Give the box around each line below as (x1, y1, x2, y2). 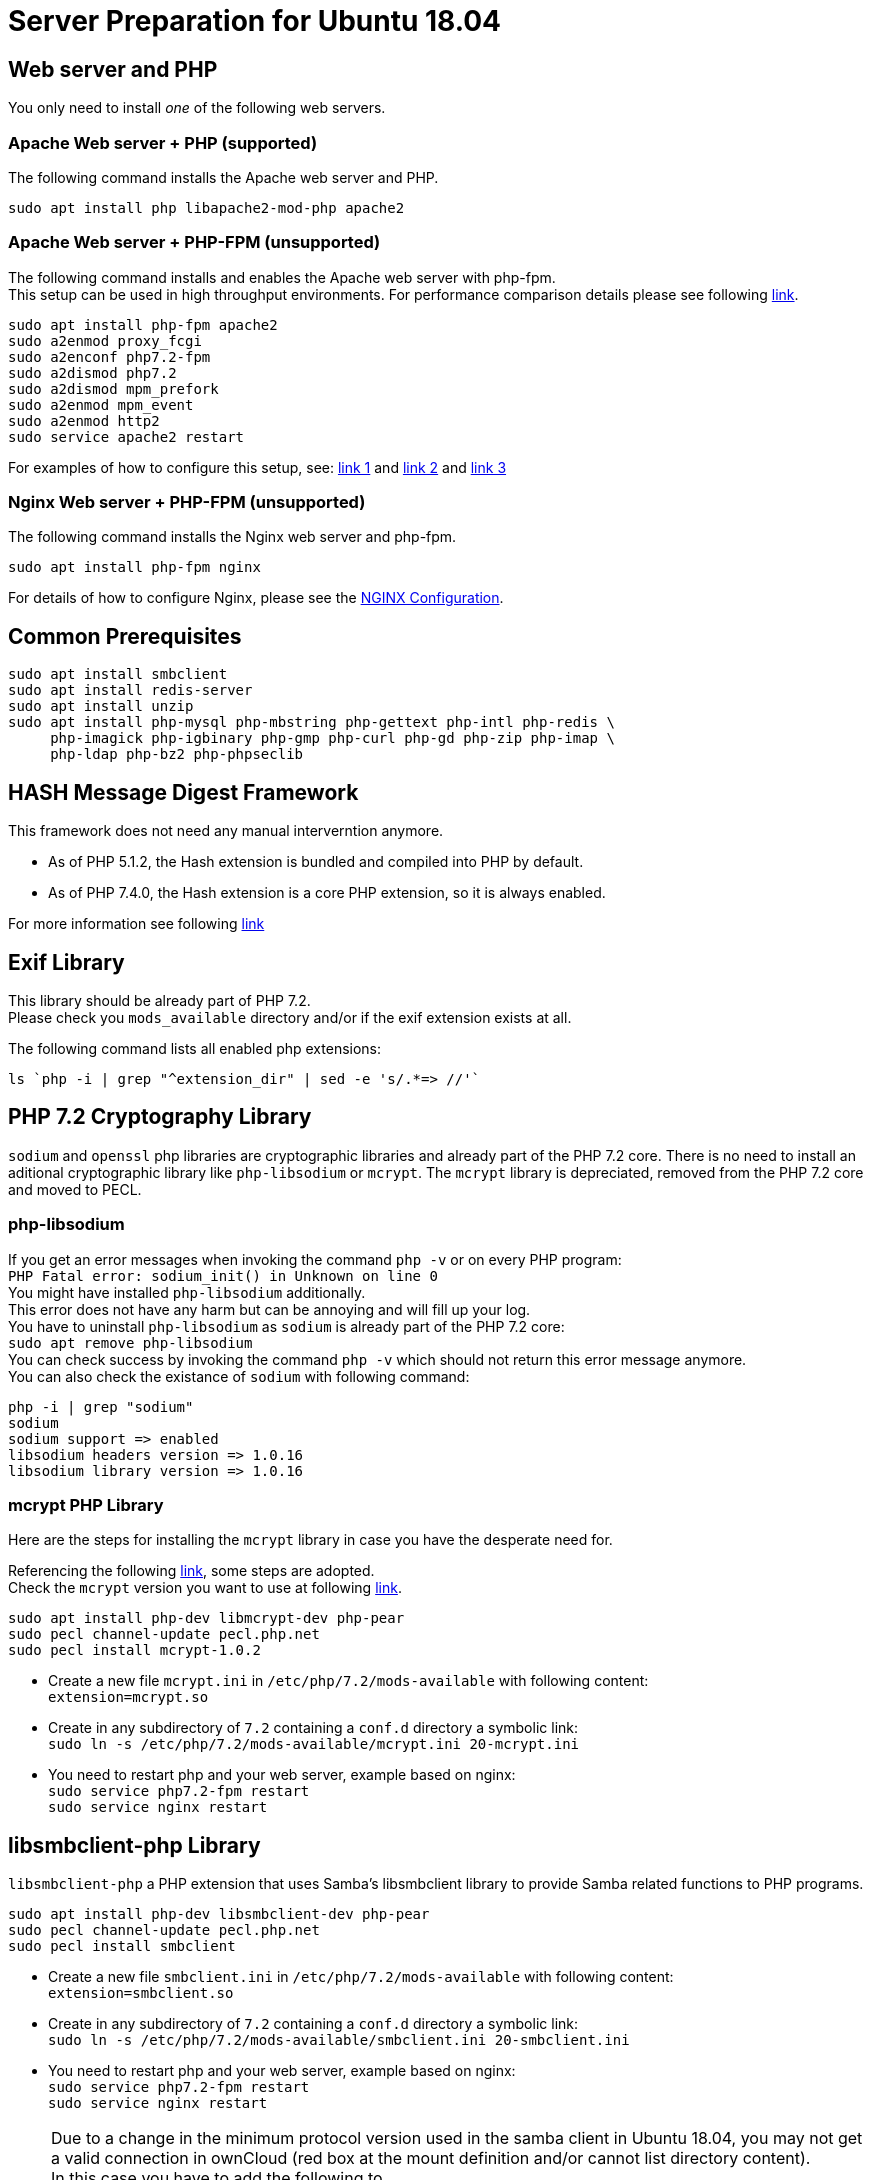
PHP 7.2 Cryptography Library (8, 1104, 312, 1130)
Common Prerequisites (8, 623, 242, 649)
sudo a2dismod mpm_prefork (8, 380, 219, 397)
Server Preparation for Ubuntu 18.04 (8, 4, 502, 38)
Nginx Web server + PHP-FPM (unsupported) (8, 492, 366, 513)
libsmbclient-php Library (8, 1832, 261, 1858)
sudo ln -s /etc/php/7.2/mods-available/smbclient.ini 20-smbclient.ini (48, 2032, 630, 2049)
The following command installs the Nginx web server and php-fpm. (8, 528, 457, 546)
